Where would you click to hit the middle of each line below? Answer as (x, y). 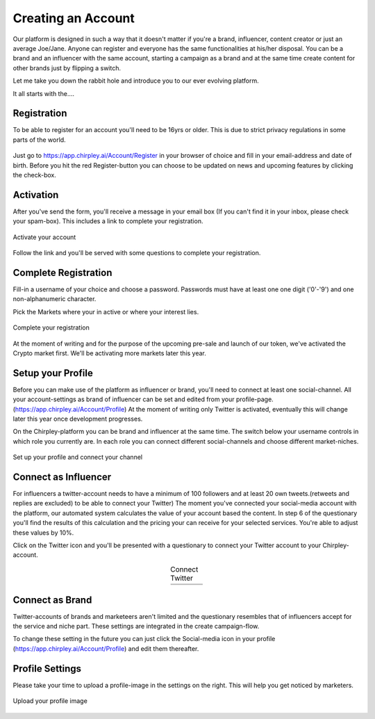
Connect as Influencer (62, 477)
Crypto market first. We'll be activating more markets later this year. (109, 353)
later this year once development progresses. (78, 419)
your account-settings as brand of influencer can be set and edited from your (124, 399)
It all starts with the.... (44, 93)
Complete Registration (62, 272)
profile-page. (255, 399)
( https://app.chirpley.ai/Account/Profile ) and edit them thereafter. (106, 648)
